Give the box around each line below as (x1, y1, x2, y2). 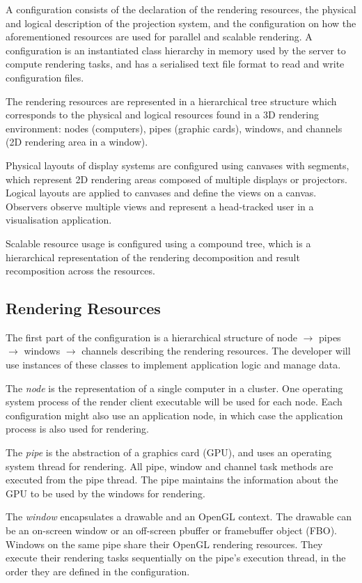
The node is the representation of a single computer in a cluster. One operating (6, 380, 343, 395)
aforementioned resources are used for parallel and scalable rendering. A (6, 29, 313, 44)
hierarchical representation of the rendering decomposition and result (6, 249, 300, 264)
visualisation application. (6, 212, 112, 227)
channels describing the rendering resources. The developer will (81, 343, 351, 358)
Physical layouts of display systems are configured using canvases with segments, (6, 157, 349, 172)
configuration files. (6, 70, 84, 84)
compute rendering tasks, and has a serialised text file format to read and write (6, 56, 345, 71)
